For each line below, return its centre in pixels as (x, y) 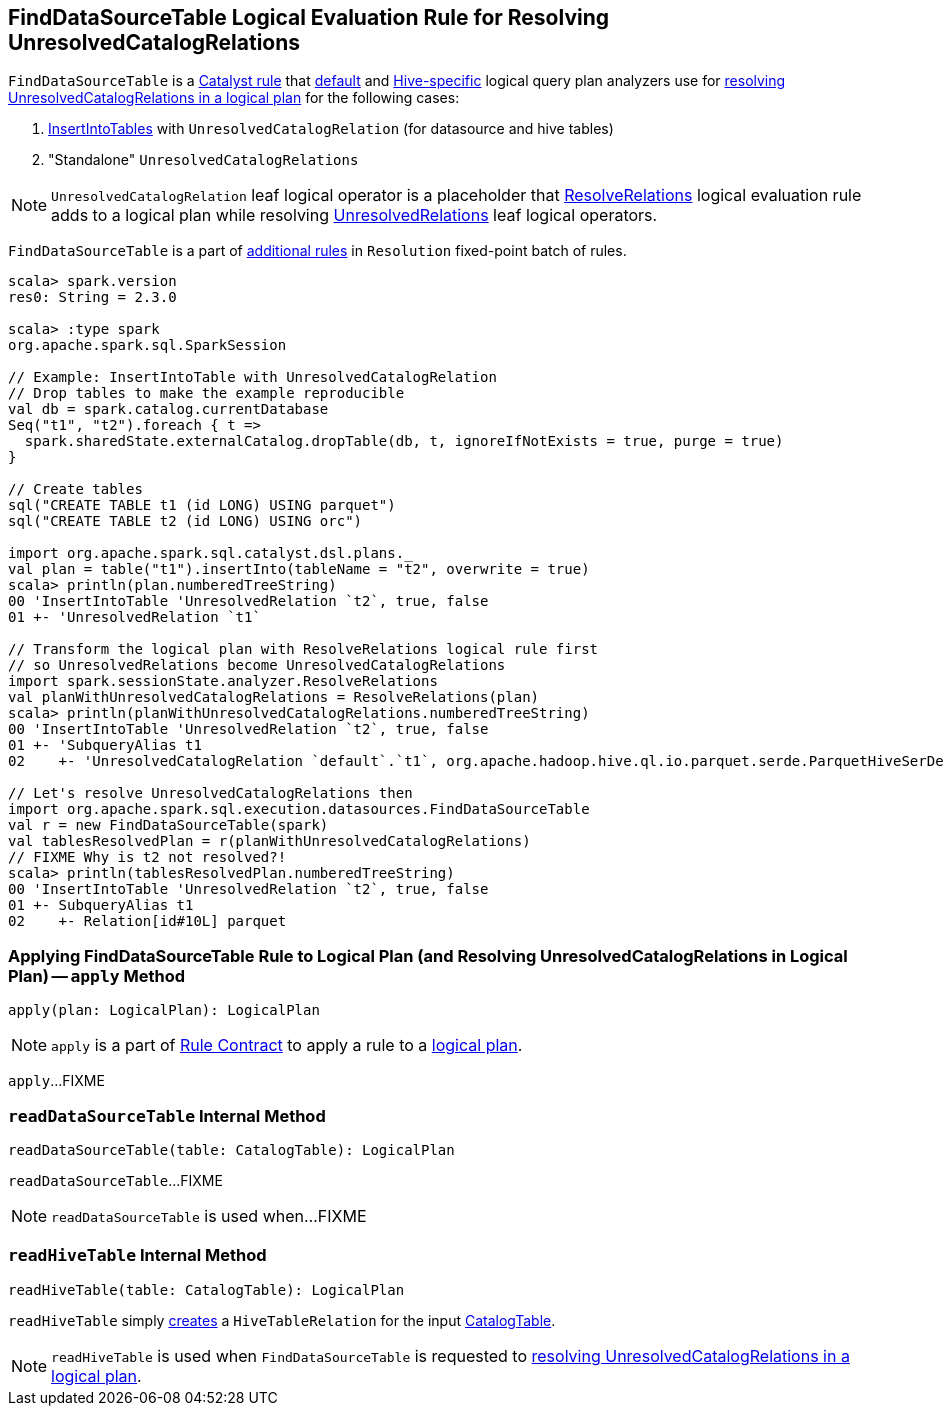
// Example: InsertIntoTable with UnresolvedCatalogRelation (252, 377)
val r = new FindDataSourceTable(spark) (168, 825)
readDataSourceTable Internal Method (167, 1115)
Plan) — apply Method (97, 975)
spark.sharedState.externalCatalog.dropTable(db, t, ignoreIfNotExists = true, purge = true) (404, 441)
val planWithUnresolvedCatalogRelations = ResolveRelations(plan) (274, 697)
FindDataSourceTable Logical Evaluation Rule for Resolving (309, 17)
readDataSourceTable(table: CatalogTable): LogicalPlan (231, 1149)
